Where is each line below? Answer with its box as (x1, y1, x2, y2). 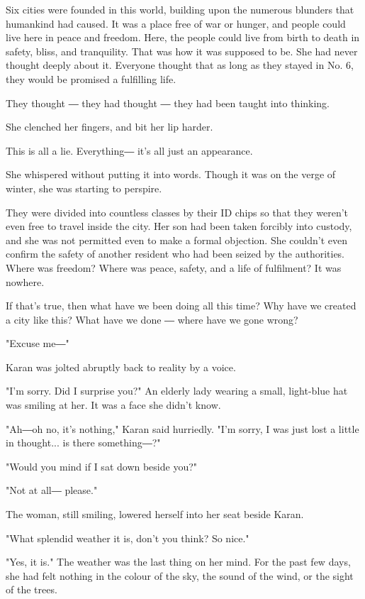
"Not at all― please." (6, 483, 98, 498)
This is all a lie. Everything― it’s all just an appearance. (6, 143, 253, 158)
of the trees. (6, 582, 57, 597)
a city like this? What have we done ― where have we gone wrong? (6, 312, 298, 326)
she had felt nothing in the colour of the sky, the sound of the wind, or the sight (6, 568, 354, 583)
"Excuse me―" (6, 336, 69, 351)
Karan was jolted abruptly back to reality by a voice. (6, 359, 236, 374)
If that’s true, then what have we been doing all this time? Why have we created (6, 298, 356, 313)
